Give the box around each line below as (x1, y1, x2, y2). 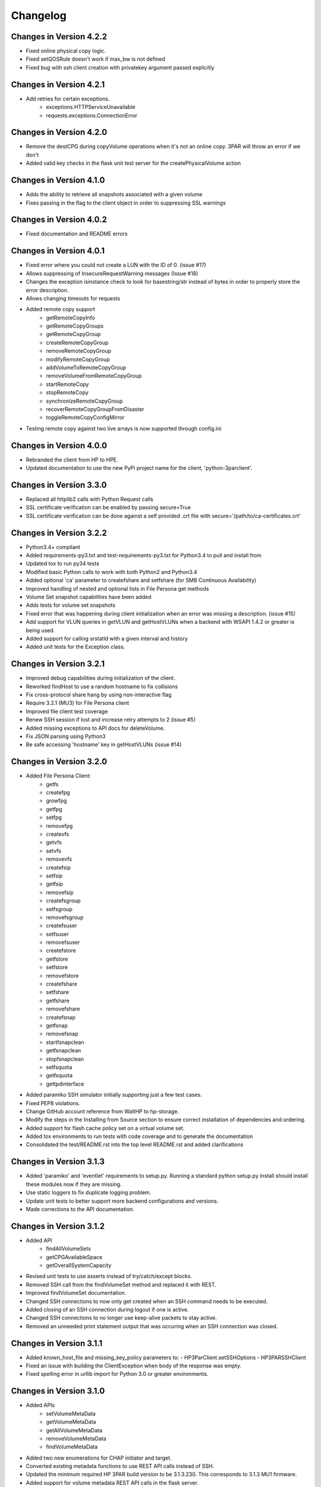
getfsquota (46, 1072, 73, 1079)
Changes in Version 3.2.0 (11, 757, 107, 767)
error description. (26, 286, 69, 294)
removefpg (46, 822, 73, 829)
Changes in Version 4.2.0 (11, 127, 108, 137)
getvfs (46, 839, 62, 846)
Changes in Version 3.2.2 (11, 528, 107, 538)
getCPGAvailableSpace (46, 1253, 103, 1260)
